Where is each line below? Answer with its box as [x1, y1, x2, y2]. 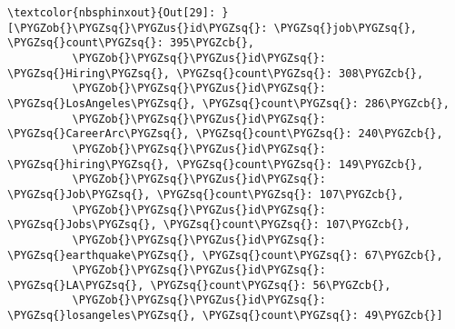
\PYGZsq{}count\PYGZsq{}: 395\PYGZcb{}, [7, 36, 255, 50]
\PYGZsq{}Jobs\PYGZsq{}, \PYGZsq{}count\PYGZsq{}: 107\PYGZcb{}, [7, 218, 410, 232]
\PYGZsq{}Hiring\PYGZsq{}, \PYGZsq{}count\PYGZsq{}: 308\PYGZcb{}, [7, 66, 424, 80]
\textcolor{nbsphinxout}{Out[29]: [7, 6, 216, 19]
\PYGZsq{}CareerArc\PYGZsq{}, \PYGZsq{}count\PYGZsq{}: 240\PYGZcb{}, [7, 127, 443, 141]
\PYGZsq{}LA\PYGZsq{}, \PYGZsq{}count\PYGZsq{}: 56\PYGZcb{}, [7, 278, 391, 292]
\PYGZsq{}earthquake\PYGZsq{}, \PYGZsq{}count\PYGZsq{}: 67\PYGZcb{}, [7, 248, 443, 262]
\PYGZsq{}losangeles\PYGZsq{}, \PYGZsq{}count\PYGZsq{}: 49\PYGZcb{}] [7, 309, 443, 323]
